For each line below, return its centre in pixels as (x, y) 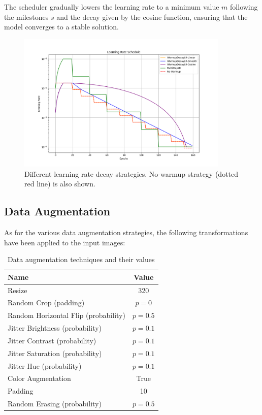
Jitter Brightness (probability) (55, 328)
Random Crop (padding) (46, 302)
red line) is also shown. (60, 184)
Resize (18, 290)
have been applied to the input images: (65, 242)
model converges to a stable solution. (61, 27)
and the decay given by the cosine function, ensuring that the (152, 17)
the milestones (26, 17)
